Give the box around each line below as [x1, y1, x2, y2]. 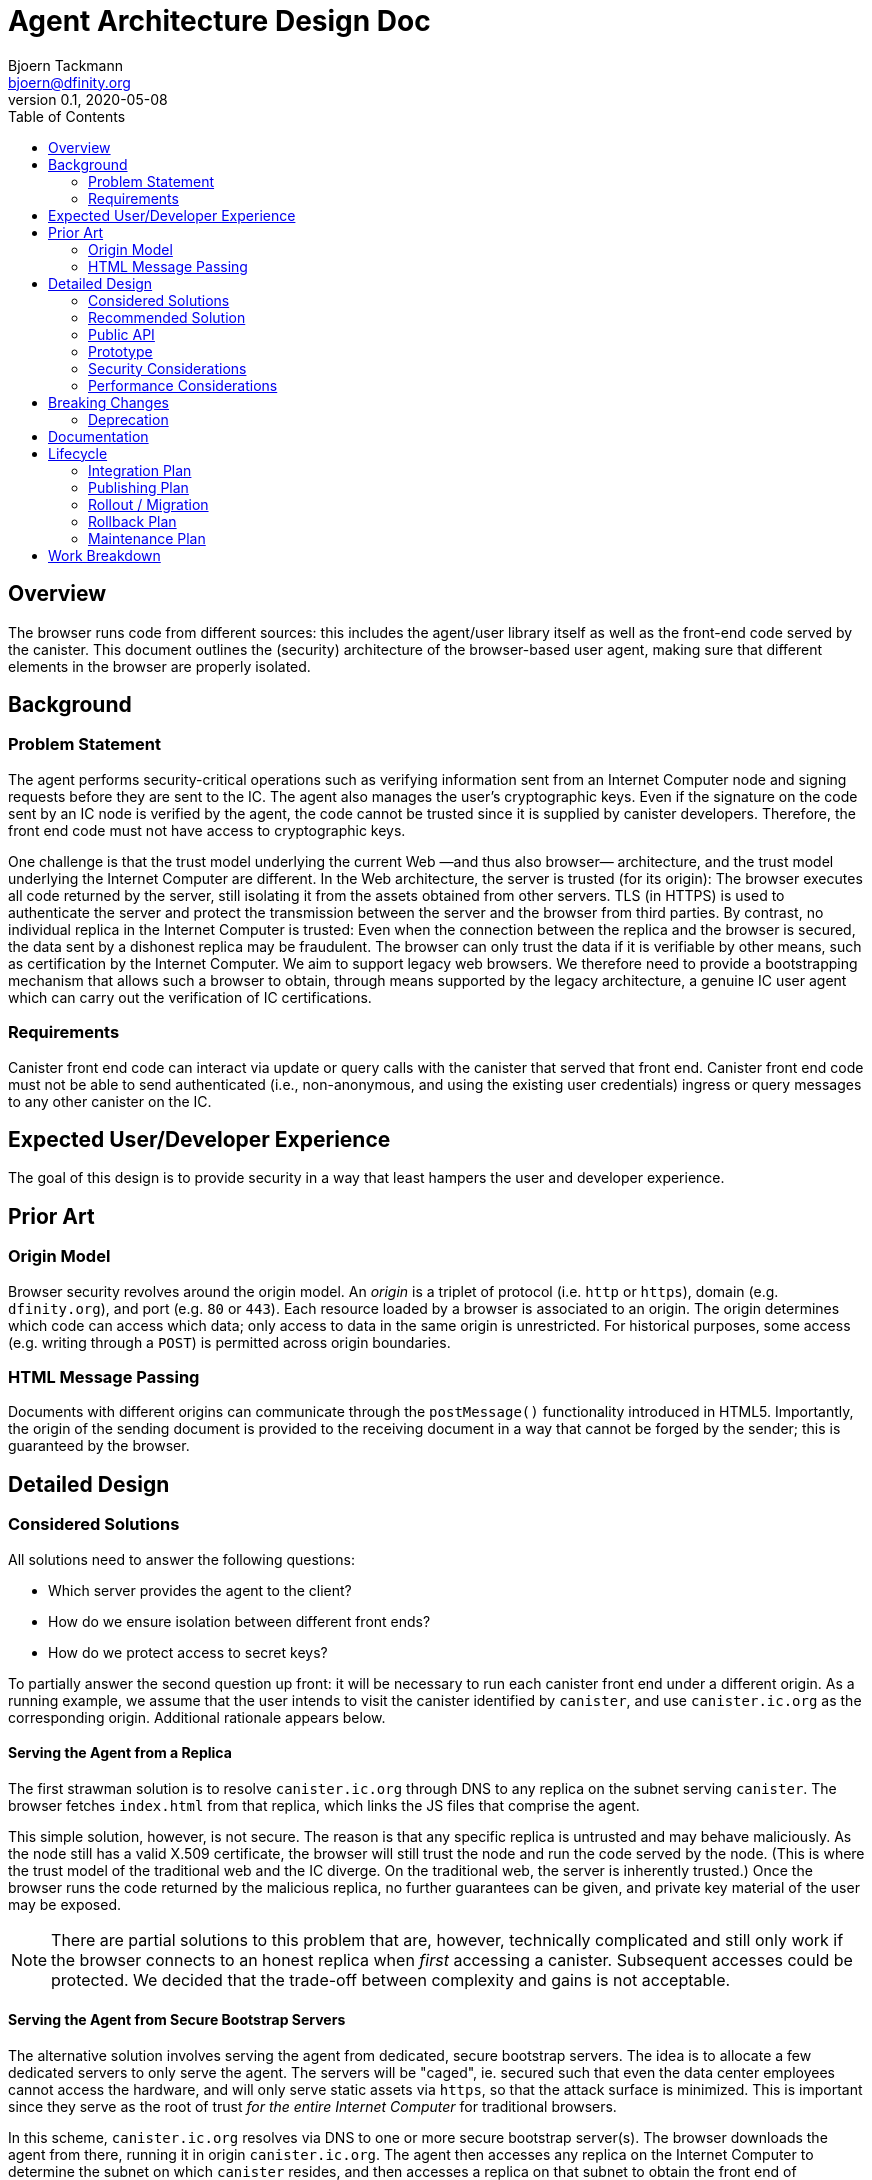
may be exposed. [8, 1895, 122, 1913]
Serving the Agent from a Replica [8, 1744, 232, 1762]
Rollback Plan [88, 512, 177, 530]
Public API [88, 325, 155, 343]
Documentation [48, 427, 149, 445]
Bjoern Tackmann [8, 56, 124, 74]
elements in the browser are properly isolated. [8, 657, 311, 675]
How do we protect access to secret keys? [48, 1643, 328, 1661]
